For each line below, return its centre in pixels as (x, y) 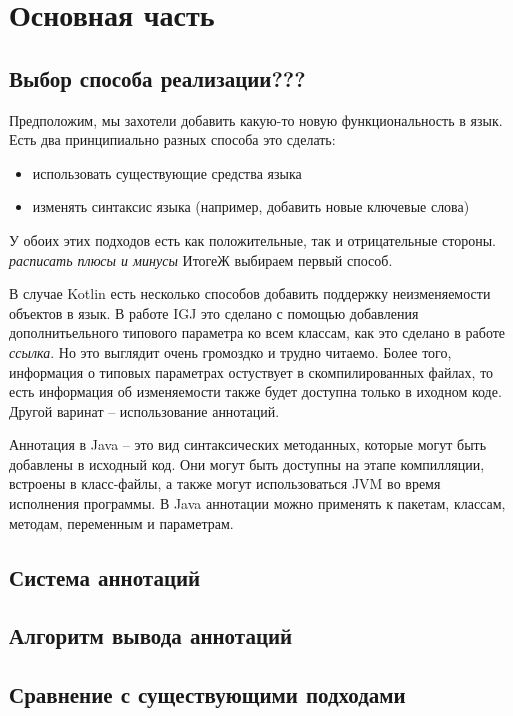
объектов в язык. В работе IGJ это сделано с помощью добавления (214, 312)
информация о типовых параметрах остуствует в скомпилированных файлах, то (251, 371)
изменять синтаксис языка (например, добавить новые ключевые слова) (251, 206)
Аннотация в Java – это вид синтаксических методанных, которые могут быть (248, 444)
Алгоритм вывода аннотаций (151, 635)
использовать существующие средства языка (167, 172)
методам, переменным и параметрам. (121, 522)
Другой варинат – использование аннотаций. (144, 410)
